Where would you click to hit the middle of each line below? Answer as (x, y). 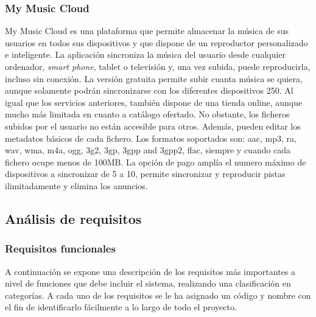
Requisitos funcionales (60, 249)
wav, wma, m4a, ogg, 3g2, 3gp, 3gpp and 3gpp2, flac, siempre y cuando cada (148, 150)
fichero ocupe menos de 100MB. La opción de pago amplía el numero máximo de (156, 162)
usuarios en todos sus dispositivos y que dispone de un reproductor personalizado (156, 42)
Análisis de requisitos (73, 218)
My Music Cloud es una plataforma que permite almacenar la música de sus (147, 31)
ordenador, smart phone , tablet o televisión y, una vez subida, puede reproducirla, (158, 66)
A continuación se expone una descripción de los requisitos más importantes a (150, 271)
